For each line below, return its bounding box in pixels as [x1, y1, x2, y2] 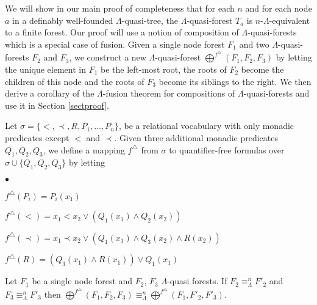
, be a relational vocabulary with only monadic [118, 119, 294, 132]
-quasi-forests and [243, 87, 310, 100]
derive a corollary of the [5, 87, 94, 100]
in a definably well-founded [12, 13, 113, 26]
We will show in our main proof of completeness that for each [5, 2, 235, 14]
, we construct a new [69, 51, 146, 64]
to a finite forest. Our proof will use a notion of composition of [5, 26, 239, 39]
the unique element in [5, 63, 86, 76]
